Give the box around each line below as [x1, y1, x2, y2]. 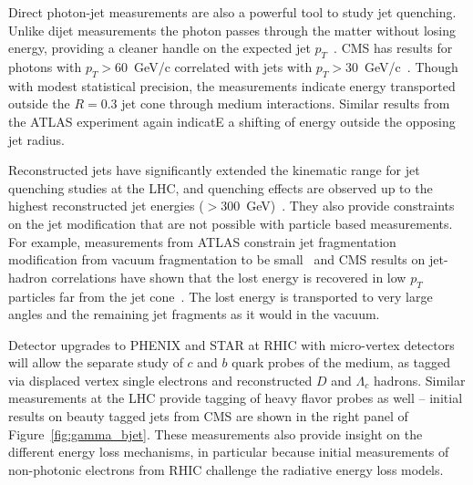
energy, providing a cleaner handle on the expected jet [8, 38, 311, 57]
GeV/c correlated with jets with [134, 57, 313, 76]
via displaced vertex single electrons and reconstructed [8, 370, 313, 389]
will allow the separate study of [8, 353, 183, 372]
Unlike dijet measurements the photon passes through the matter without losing [8, 20, 456, 39]
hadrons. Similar [373, 370, 466, 389]
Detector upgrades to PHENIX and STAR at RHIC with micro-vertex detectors [8, 335, 455, 354]
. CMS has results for [334, 38, 453, 57]
